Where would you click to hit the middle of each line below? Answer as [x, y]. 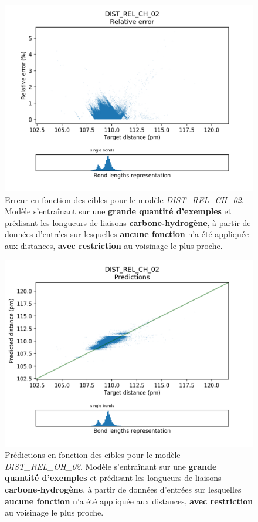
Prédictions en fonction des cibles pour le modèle [93, 455]
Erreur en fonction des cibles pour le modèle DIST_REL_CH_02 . [124, 199]
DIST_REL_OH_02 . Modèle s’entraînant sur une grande [111, 466]
